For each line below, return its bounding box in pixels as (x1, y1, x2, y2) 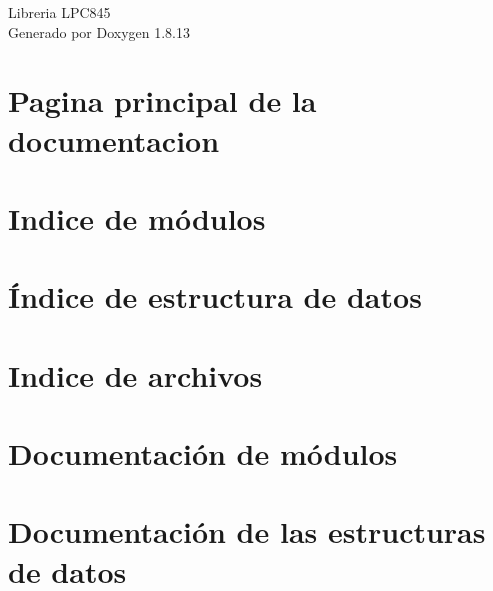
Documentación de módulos (8, 433, 398, 474)
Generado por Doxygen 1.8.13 (8, 21, 190, 42)
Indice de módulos (8, 197, 266, 238)
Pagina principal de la (8, 80, 317, 121)
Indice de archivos (8, 354, 263, 395)
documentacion (8, 119, 220, 160)
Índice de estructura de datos (8, 276, 422, 317)
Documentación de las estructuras (8, 511, 486, 552)
